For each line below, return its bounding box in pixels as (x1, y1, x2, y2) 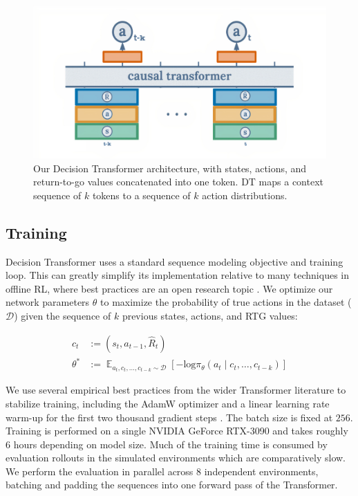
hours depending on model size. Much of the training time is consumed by (13, 437, 328, 451)
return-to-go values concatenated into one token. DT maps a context (33, 174, 323, 189)
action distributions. (202, 187, 288, 202)
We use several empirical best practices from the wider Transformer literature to (6, 383, 346, 397)
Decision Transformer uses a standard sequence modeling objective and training (6, 254, 343, 268)
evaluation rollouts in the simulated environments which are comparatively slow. (6, 450, 346, 465)
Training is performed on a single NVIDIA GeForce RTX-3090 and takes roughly (6, 423, 348, 438)
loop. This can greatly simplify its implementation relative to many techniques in (6, 268, 349, 282)
